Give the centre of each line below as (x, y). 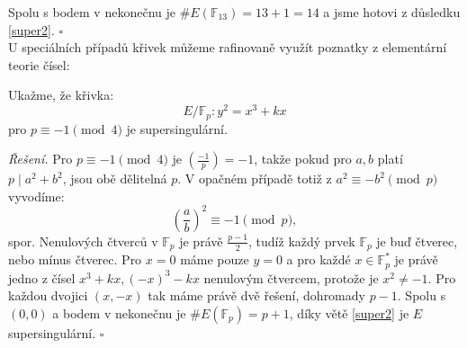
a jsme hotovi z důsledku (392, 12)
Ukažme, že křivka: (61, 95)
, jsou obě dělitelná (115, 178)
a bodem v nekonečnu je (119, 312)
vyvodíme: (36, 196)
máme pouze (215, 259)
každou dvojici (48, 295)
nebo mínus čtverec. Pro (75, 259)
